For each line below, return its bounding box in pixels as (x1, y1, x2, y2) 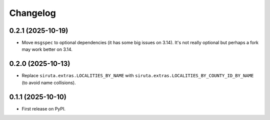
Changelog (9, 7, 56, 18)
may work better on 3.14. (21, 46, 72, 52)
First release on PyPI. (21, 106, 66, 112)
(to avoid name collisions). (21, 80, 76, 86)
